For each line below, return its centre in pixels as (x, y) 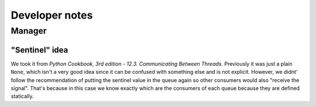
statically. (23, 97)
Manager (29, 31)
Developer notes (52, 15)
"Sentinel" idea (39, 50)
